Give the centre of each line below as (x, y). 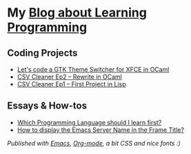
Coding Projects (42, 53)
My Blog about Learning (77, 13)
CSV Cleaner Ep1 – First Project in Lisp (71, 84)
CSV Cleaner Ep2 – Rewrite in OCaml (69, 77)
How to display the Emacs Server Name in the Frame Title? (101, 130)
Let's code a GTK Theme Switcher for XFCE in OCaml (93, 69)
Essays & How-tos (47, 106)
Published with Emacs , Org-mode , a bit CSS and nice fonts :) (94, 143)
